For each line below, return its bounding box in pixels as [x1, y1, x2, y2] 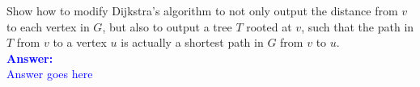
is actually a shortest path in [121, 34, 264, 51]
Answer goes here [6, 65, 93, 82]
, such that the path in [301, 18, 414, 35]
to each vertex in [6, 18, 90, 35]
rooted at [246, 18, 292, 35]
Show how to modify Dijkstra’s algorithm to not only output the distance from [6, 2, 398, 19]
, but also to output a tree [102, 18, 232, 35]
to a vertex [53, 34, 107, 51]
